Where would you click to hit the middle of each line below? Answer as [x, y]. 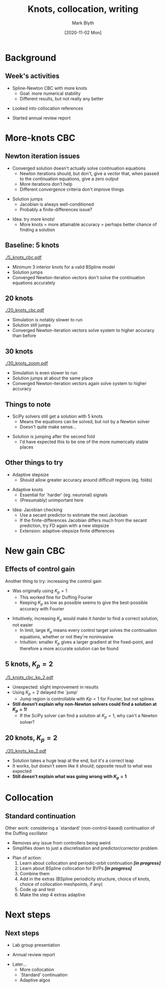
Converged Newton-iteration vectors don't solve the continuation [79, 277]
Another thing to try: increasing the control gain [53, 581]
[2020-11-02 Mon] [83, 32]
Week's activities [32, 76]
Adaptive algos [35, 980]
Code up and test [37, 889]
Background [31, 58]
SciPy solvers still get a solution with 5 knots [57, 416]
